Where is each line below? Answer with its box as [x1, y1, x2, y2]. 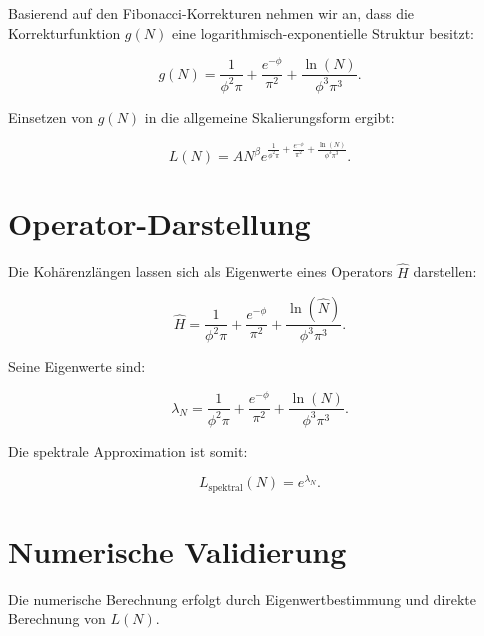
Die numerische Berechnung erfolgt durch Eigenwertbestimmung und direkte [8, 588, 477, 609]
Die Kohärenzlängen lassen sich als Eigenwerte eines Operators [8, 261, 393, 282]
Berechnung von [8, 608, 106, 629]
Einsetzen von [8, 106, 94, 127]
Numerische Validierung [8, 530, 347, 571]
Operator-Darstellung [8, 203, 311, 244]
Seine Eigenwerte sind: [8, 356, 146, 377]
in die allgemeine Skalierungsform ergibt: [144, 106, 395, 127]
